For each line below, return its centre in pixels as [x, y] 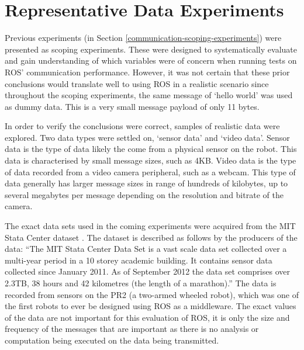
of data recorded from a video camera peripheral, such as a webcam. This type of [150, 171]
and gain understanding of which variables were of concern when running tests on [151, 60]
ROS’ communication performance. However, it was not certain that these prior [147, 72]
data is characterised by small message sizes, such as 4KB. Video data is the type [151, 160]
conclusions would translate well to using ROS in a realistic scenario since [137, 83]
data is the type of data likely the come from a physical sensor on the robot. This [151, 149]
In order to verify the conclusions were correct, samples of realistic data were [142, 126]
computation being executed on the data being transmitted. [112, 340]
